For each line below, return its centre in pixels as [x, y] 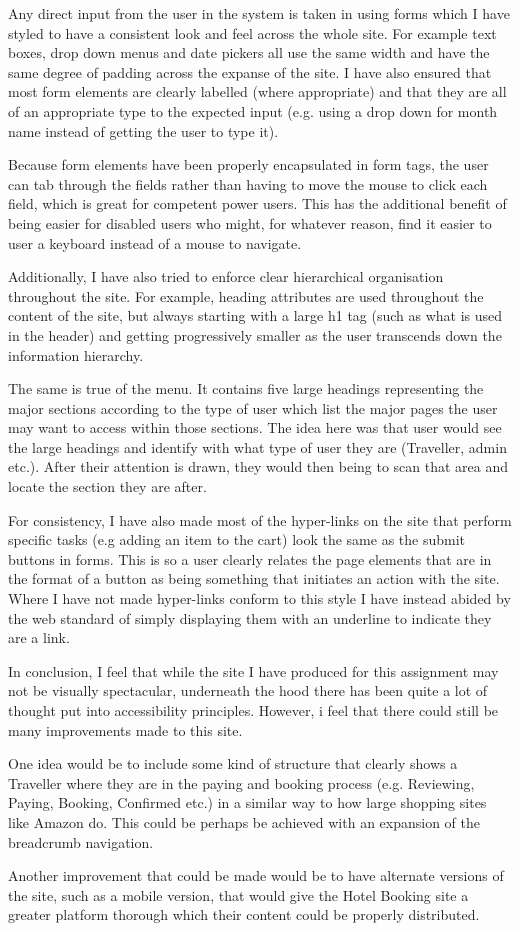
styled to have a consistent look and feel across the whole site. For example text [252, 32]
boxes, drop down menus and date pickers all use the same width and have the [249, 52]
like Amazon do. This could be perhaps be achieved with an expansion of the [244, 821]
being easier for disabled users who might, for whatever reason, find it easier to [250, 222]
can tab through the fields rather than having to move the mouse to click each [248, 183]
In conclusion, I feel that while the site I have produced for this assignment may [253, 670]
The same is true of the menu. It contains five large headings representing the [246, 388]
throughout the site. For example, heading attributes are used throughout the [246, 295]
